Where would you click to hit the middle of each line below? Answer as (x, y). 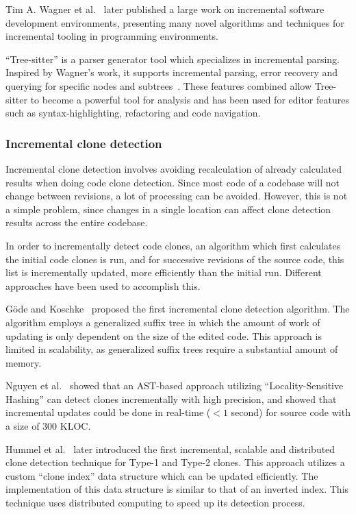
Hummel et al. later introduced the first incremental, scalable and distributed (170, 449)
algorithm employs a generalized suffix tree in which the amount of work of (163, 322)
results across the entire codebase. (77, 222)
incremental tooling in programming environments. (112, 36)
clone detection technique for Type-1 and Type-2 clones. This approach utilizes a (175, 462)
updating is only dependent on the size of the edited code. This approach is (164, 335)
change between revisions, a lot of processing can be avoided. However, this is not (177, 196)
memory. (24, 362)
